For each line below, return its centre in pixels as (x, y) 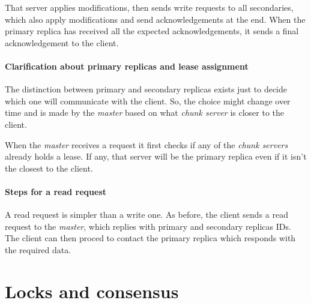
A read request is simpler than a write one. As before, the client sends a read (146, 214)
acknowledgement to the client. (62, 42)
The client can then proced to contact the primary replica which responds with (150, 238)
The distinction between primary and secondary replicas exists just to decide (146, 89)
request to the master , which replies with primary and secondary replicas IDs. (148, 226)
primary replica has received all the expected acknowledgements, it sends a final (152, 31)
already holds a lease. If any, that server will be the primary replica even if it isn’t (156, 156)
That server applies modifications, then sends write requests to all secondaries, (149, 7)
